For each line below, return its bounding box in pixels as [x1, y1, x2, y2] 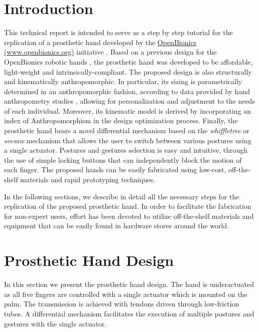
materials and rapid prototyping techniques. [20, 174, 155, 185]
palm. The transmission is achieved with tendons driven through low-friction [4, 298, 239, 309]
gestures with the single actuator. [4, 318, 107, 328]
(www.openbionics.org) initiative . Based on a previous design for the [4, 47, 217, 57]
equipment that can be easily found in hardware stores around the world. [4, 220, 229, 231]
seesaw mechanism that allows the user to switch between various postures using [4, 135, 251, 145]
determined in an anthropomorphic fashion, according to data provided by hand [4, 86, 250, 96]
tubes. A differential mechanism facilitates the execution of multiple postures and [4, 308, 254, 318]
